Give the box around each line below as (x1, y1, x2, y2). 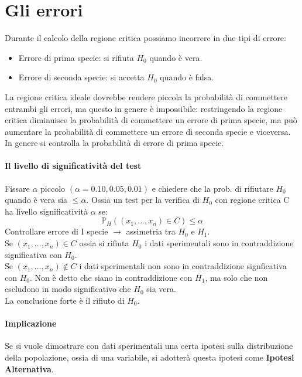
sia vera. (146, 283, 176, 295)
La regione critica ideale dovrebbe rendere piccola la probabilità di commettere (5, 90, 288, 103)
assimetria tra (126, 225, 176, 237)
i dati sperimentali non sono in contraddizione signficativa (79, 260, 287, 272)
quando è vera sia (5, 193, 68, 206)
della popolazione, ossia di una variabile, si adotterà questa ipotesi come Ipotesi (5, 351, 294, 363)
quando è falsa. (160, 71, 214, 83)
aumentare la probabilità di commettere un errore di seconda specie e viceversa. (5, 125, 291, 137)
